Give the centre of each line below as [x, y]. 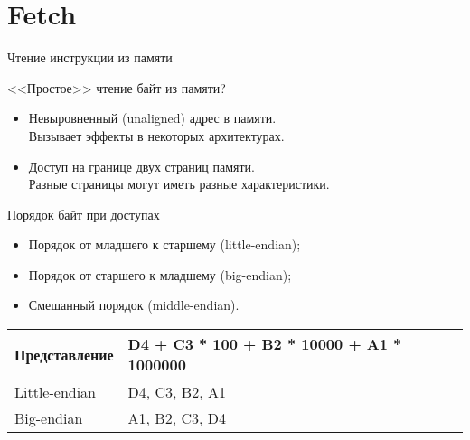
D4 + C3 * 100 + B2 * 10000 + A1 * [265, 344]
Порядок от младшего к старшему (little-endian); [164, 244]
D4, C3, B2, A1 [177, 392]
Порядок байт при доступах [84, 214]
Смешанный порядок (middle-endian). [134, 305]
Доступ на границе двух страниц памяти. [141, 166]
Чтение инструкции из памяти [90, 57]
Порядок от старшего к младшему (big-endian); [160, 274]
